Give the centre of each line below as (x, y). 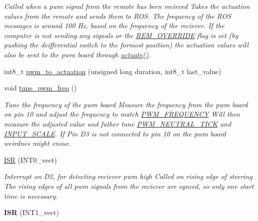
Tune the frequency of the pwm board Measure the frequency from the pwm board (126, 104)
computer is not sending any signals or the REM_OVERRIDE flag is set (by (121, 35)
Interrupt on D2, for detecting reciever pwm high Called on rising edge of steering (128, 176)
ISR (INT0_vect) (31, 159)
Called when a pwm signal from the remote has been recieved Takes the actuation (127, 6)
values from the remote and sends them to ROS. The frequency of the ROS (118, 16)
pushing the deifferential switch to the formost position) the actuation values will (126, 45)
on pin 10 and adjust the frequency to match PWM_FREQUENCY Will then (122, 114)
